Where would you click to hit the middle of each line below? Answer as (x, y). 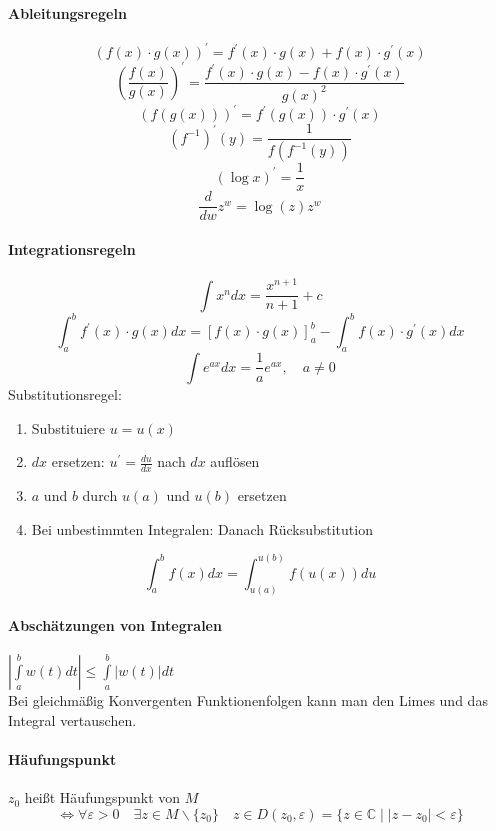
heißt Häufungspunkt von (102, 797)
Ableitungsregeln (67, 12)
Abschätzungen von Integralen (115, 625)
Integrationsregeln (72, 248)
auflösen (235, 461)
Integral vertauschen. (72, 719)
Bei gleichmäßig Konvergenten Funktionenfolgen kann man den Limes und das (248, 700)
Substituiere (68, 427)
